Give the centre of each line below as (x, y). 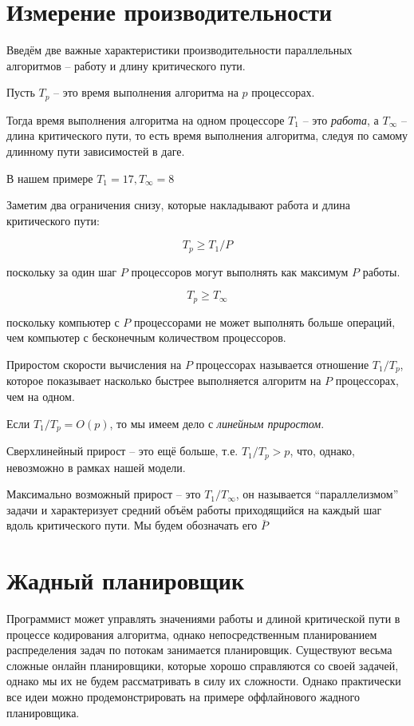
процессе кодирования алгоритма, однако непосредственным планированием (192, 634)
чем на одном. (41, 397)
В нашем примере (50, 178)
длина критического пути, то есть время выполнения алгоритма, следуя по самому (207, 135)
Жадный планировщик (126, 580)
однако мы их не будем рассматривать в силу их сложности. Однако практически (204, 681)
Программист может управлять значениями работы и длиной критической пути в (203, 619)
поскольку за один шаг (62, 271)
